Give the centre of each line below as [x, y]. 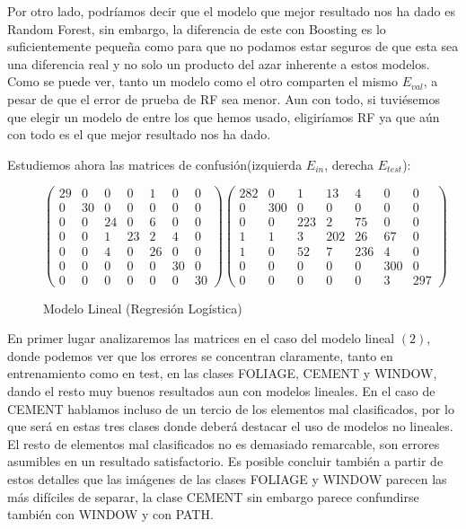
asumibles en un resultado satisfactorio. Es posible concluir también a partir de [225, 461]
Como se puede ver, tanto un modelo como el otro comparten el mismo [202, 81]
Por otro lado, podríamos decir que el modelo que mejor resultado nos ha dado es [231, 11]
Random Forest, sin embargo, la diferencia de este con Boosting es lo [197, 28]
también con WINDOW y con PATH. [110, 514]
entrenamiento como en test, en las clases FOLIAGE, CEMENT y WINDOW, [222, 373]
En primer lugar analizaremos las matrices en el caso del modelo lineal [201, 338]
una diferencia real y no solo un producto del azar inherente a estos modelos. [219, 63]
